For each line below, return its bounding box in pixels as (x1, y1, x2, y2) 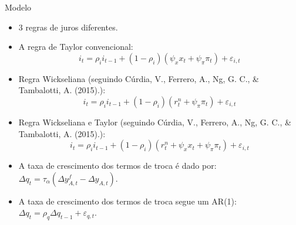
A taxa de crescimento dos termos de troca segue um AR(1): (18, 195, 237, 207)
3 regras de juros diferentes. (18, 21, 118, 33)
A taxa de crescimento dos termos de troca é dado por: (18, 159, 217, 172)
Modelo (5, 1, 32, 13)
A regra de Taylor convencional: (18, 40, 133, 53)
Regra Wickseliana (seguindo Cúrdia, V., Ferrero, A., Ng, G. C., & (18, 72, 259, 84)
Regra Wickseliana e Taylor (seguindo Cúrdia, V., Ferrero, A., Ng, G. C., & (18, 115, 291, 128)
